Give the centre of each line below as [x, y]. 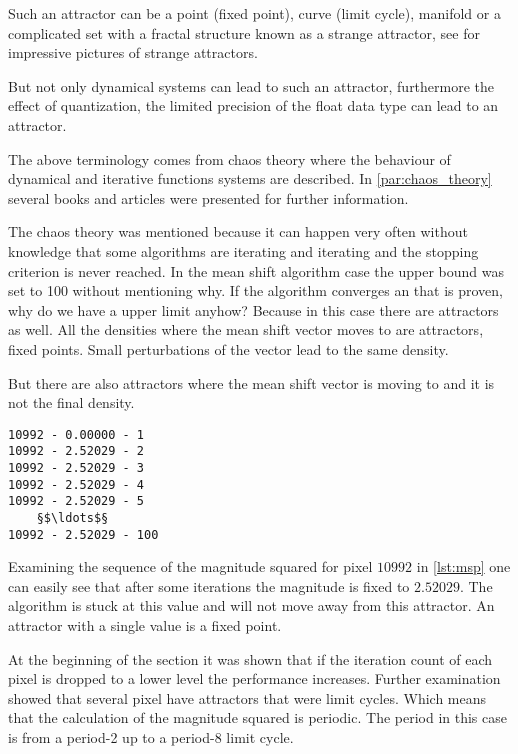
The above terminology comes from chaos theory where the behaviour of [229, 158]
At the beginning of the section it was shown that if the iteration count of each [250, 658]
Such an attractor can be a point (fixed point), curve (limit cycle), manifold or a [254, 13]
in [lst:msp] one [463, 566]
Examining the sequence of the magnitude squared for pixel [190, 566]
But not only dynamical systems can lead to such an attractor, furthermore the [251, 85]
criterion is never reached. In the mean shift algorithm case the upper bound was [256, 270]
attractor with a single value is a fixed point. [145, 625]
